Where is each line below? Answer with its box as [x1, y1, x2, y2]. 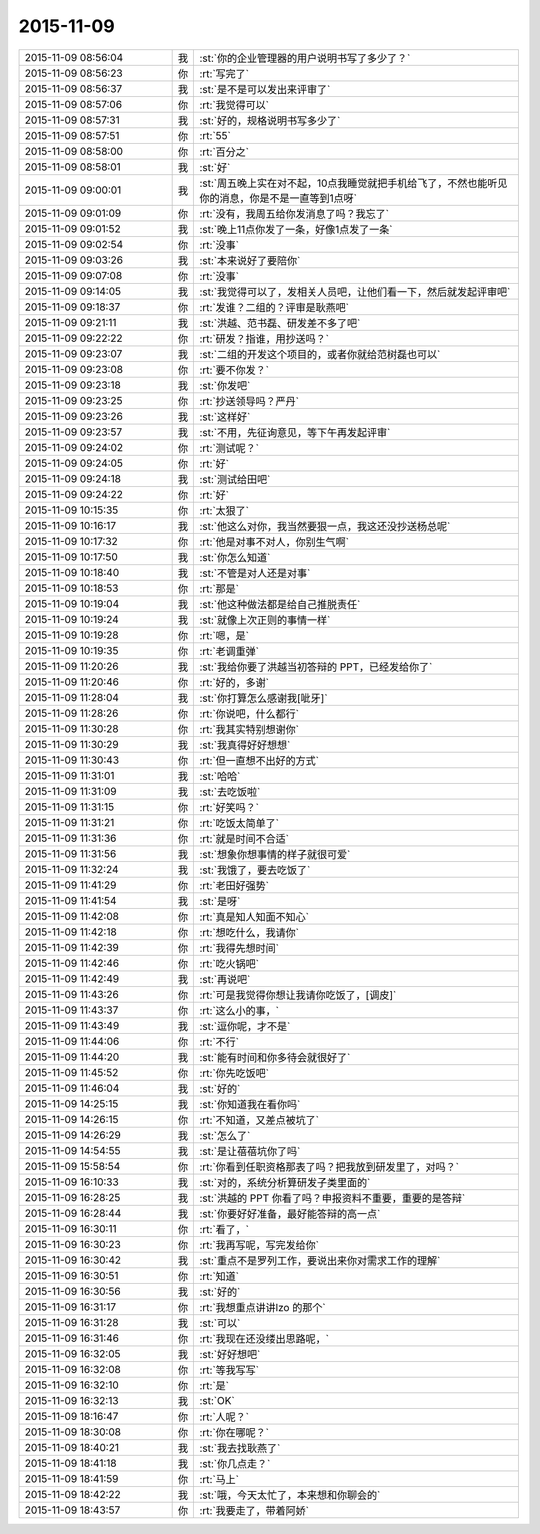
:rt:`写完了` [199, 66, 250, 80]
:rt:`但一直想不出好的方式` [199, 753, 320, 767]
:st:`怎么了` [199, 1128, 251, 1142]
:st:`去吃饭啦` [199, 785, 261, 799]
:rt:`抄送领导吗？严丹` [199, 394, 300, 408]
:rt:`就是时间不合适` [199, 831, 290, 845]
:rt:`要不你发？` [199, 363, 270, 377]
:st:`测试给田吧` [199, 472, 271, 486]
